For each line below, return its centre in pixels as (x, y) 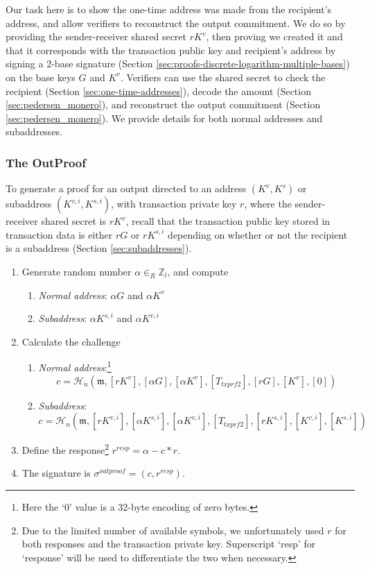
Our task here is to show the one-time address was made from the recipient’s (169, 9)
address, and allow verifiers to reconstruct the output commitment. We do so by (176, 23)
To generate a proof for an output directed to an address (126, 188)
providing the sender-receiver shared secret (96, 36)
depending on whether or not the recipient (258, 234)
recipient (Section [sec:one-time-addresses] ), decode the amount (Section (158, 91)
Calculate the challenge (71, 341)
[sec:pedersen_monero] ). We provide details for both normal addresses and (164, 118)
